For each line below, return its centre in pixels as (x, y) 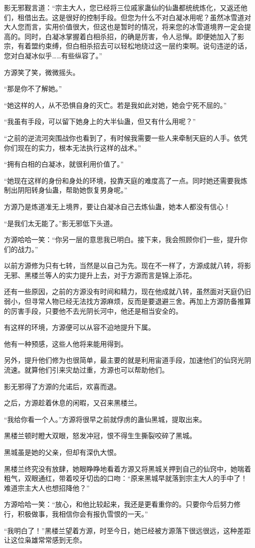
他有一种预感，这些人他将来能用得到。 (66, 343)
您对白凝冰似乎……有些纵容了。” (53, 55)
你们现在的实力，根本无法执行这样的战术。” (73, 147)
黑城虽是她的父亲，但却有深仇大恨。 (62, 452)
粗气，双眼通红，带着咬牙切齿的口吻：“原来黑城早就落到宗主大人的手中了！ (126, 478)
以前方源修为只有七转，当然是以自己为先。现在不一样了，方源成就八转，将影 (127, 265)
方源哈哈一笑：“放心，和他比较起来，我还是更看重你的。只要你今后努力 (119, 504)
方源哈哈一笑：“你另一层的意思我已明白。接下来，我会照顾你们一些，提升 (122, 239)
